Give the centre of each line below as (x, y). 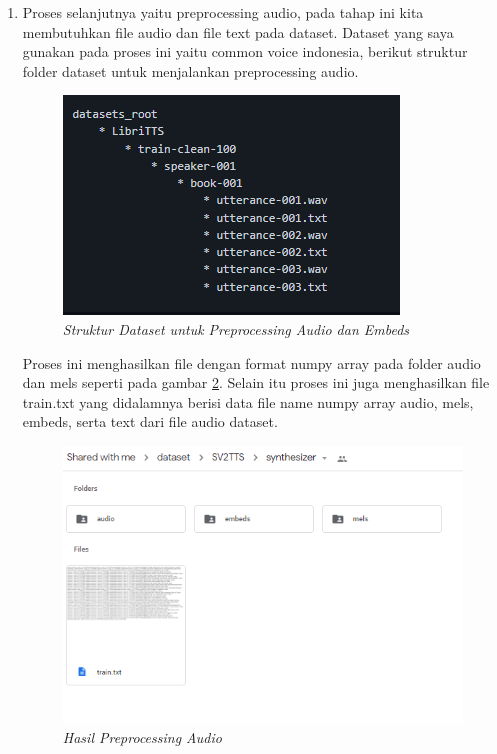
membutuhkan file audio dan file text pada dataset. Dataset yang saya (238, 31)
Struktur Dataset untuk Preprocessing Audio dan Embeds (236, 328)
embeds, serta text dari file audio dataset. (150, 421)
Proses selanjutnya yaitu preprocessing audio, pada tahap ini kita (223, 12)
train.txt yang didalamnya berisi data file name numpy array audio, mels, (248, 401)
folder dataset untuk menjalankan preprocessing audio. (190, 70)
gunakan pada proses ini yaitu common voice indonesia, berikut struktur (245, 51)
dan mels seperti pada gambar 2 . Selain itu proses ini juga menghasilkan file (256, 382)
